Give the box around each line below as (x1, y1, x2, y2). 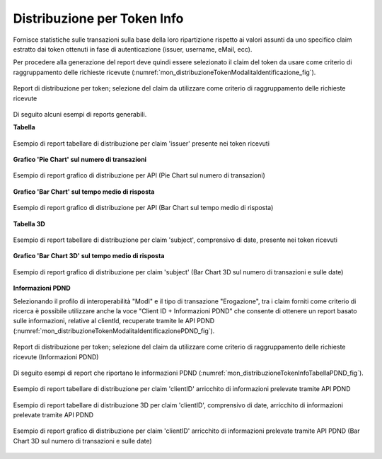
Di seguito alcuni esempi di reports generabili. (13, 110, 147, 118)
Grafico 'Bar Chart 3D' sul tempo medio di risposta (13, 252, 165, 260)
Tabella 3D (13, 219, 45, 228)
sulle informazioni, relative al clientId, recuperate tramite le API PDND (13, 317, 215, 325)
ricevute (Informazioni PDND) (13, 352, 99, 361)
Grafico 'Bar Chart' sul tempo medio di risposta (13, 187, 155, 196)
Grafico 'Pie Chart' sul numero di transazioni (13, 156, 147, 164)
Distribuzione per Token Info (13, 11, 184, 26)
